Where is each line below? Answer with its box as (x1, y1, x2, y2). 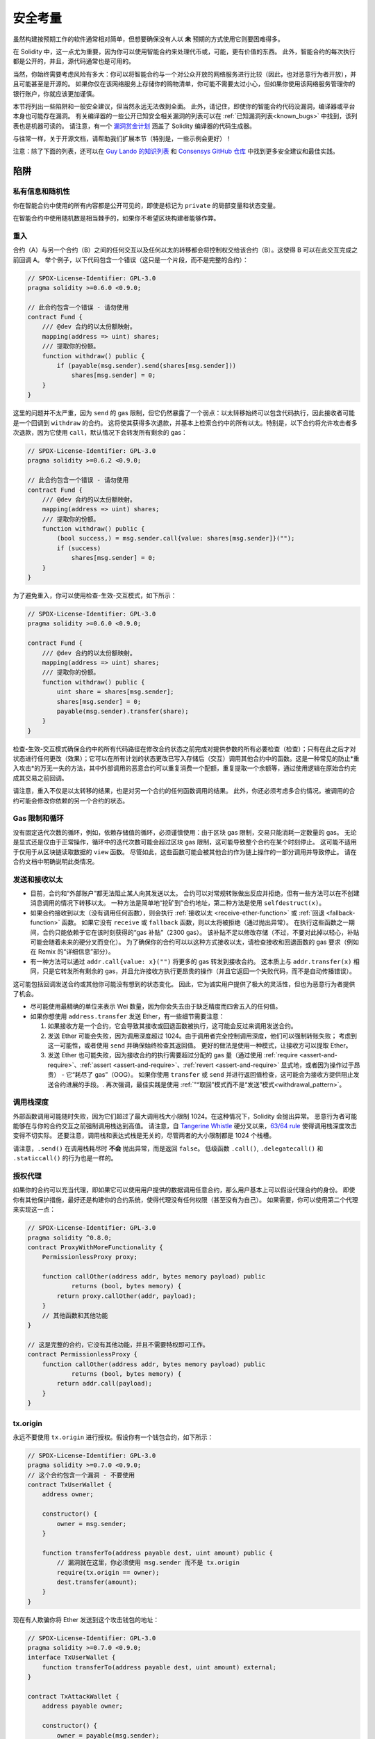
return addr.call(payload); (56, 1379, 153, 1388)
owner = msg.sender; (56, 1520, 127, 1528)
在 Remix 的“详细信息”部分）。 (30, 947, 115, 956)
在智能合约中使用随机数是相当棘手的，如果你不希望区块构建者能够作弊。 (12, 214, 220, 222)
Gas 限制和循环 (12, 814, 64, 824)
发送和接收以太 (12, 874, 63, 884)
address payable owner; (42, 1702, 123, 1710)
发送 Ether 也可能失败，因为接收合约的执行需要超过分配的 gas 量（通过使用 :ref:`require (47, 1051, 298, 1059)
